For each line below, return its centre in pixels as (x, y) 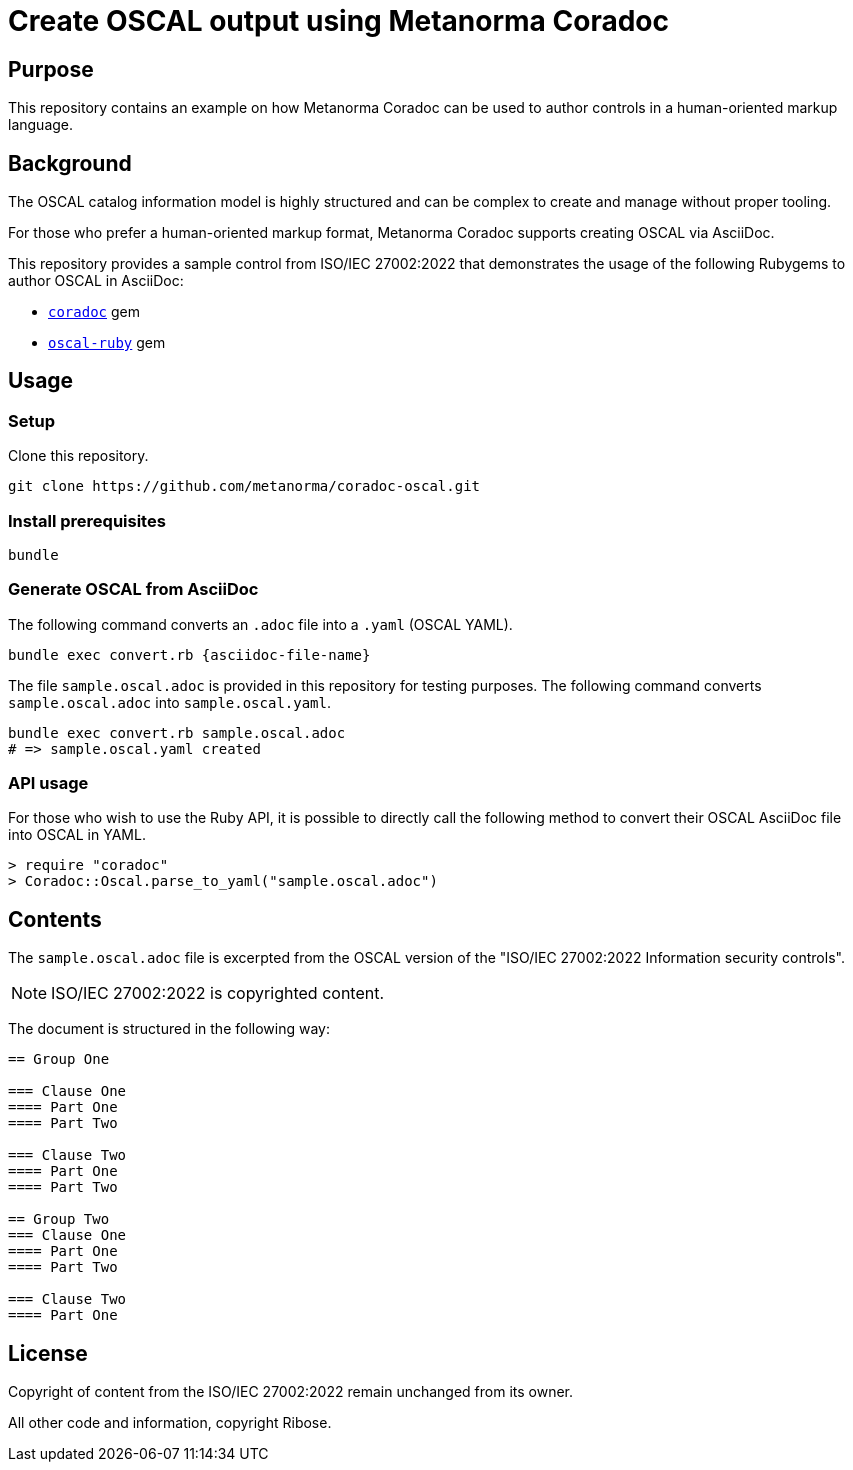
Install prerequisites (87, 520)
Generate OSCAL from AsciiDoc (133, 589)
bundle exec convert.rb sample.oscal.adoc (177, 732)
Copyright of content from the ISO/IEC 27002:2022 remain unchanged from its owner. (291, 1392)
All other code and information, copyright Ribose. (170, 1423)
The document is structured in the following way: (169, 1029)
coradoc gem (94, 312)
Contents (55, 919)
